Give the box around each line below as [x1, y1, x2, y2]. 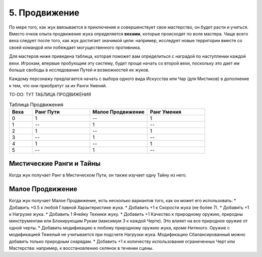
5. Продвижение [9, 7, 80, 18]
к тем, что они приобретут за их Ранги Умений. [9, 82, 107, 88]
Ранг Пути [34, 108, 60, 115]
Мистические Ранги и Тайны [9, 160, 101, 168]
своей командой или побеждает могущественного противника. [9, 44, 142, 50]
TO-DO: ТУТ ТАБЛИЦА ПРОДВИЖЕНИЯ [9, 92, 91, 97]
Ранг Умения [149, 108, 181, 115]
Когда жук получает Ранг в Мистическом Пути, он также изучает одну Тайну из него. [9, 172, 187, 178]
